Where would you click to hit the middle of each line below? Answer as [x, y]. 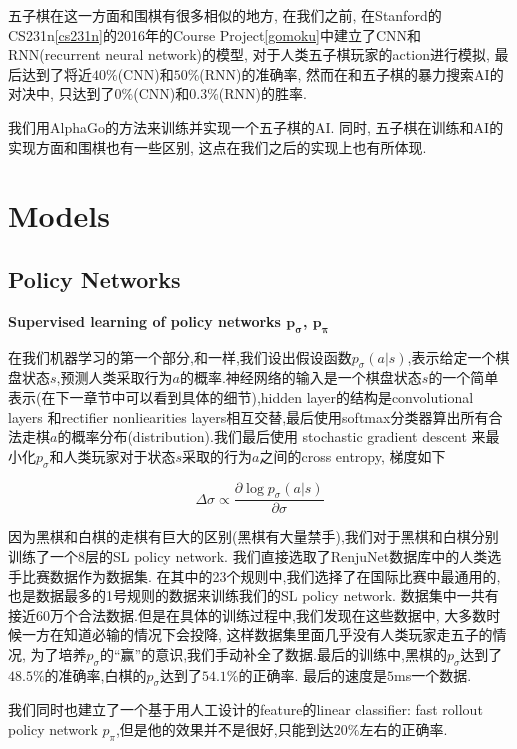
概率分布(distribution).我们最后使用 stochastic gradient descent [269, 436]
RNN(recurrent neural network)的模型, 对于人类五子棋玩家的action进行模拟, [249, 54]
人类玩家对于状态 [119, 455]
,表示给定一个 [451, 356]
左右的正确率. [403, 729]
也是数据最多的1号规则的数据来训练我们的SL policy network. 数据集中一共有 [253, 595]
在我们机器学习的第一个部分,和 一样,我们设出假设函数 [180, 356]
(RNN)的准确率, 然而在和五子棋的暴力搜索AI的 [351, 73]
